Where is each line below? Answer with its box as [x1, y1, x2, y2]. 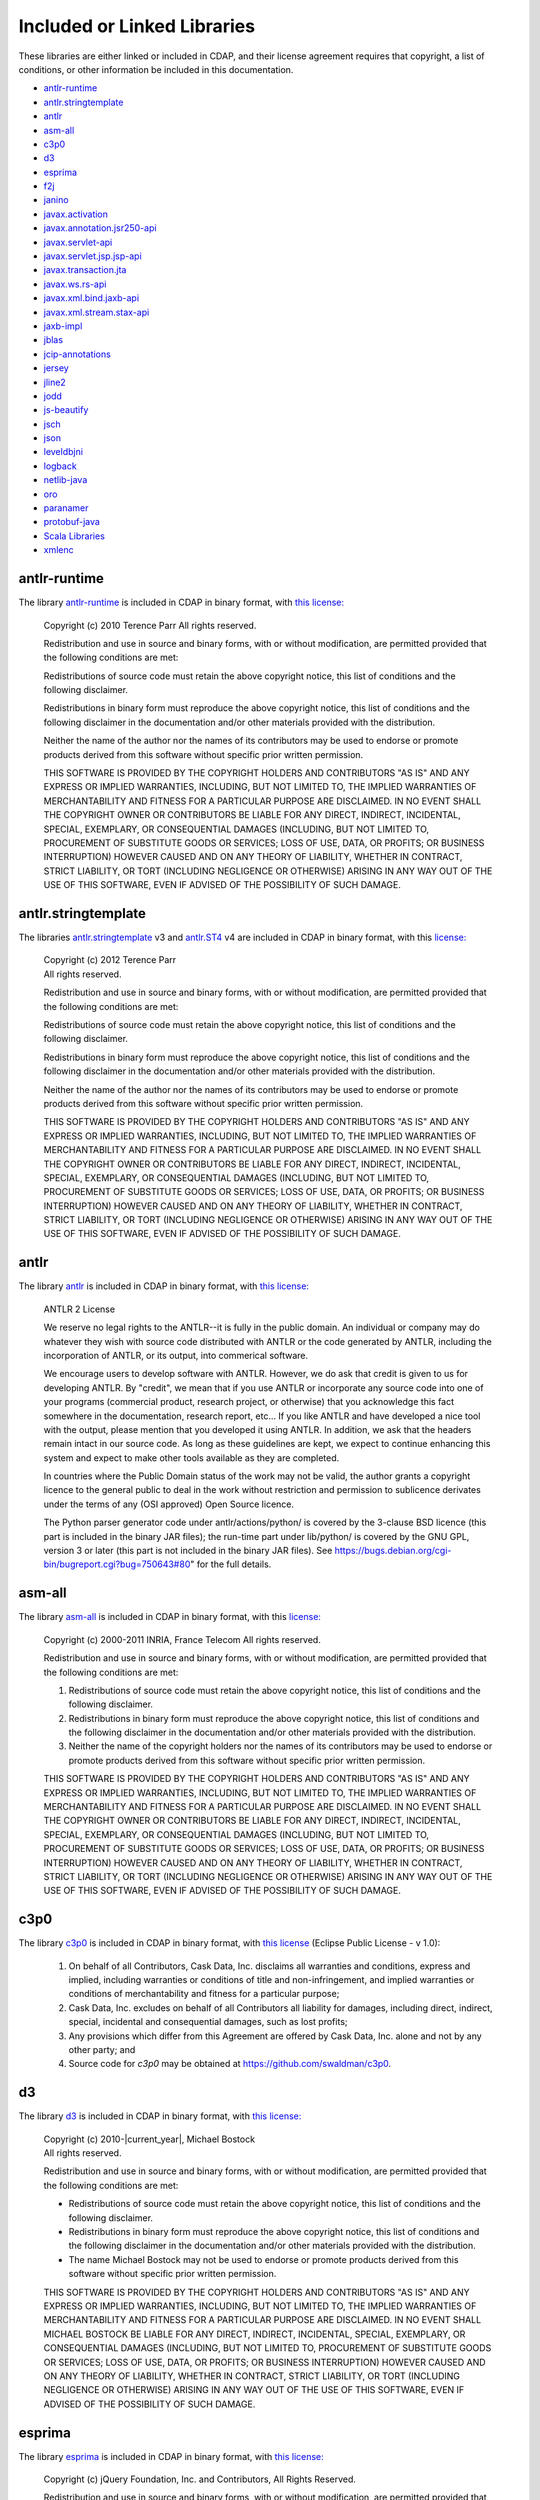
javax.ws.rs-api [43, 278, 107, 290]
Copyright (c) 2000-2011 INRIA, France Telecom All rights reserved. [43, 1633, 322, 1645]
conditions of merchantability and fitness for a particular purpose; [68, 1988, 340, 2000]
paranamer [43, 502, 89, 514]
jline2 [43, 376, 67, 388]
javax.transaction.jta [43, 264, 127, 276]
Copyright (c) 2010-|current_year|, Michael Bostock [43, 2133, 255, 2145]
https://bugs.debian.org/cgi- [334, 1545, 452, 1557]
